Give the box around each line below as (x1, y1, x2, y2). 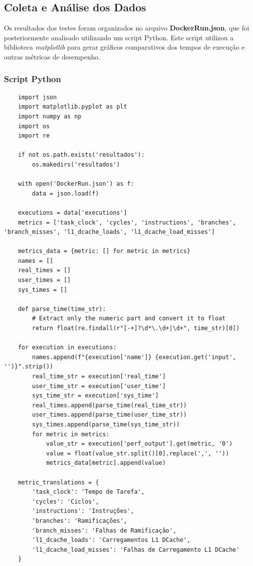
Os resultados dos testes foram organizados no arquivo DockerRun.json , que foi (4, 23, 250, 33)
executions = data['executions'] (18, 209, 127, 216)
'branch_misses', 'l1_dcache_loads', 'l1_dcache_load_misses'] (4, 228, 215, 236)
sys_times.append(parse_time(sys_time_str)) (32, 421, 180, 428)
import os (18, 122, 50, 130)
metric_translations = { (18, 479, 99, 486)
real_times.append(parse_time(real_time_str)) (32, 401, 187, 409)
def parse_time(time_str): (18, 305, 106, 312)
